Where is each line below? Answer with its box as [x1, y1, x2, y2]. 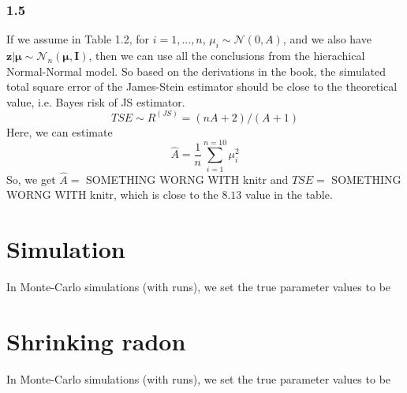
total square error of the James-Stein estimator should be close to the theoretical [6, 78, 398, 95]
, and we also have [282, 31, 372, 47]
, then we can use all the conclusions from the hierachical [88, 47, 365, 64]
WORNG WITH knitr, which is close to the [6, 186, 218, 203]
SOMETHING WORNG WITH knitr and [86, 170, 289, 187]
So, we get [6, 170, 56, 187]
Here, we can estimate [6, 123, 113, 140]
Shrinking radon [6, 324, 186, 357]
